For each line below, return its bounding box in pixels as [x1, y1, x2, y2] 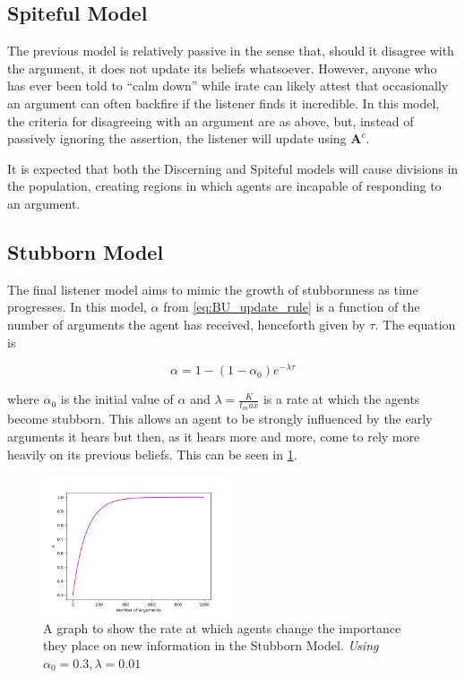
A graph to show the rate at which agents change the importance [43, 618, 401, 637]
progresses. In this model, [7, 297, 147, 316]
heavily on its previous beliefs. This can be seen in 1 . [7, 444, 297, 463]
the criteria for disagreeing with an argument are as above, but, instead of [7, 111, 414, 130]
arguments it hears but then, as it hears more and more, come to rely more [7, 427, 420, 446]
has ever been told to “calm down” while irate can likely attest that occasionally [7, 76, 449, 95]
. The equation [375, 314, 456, 333]
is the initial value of [60, 390, 174, 408]
